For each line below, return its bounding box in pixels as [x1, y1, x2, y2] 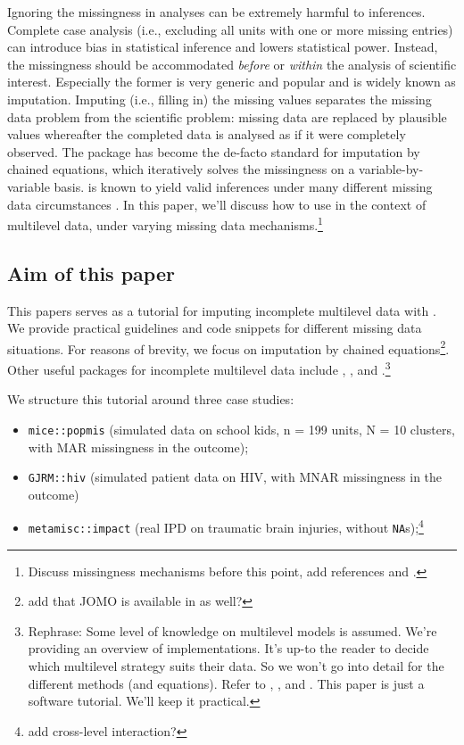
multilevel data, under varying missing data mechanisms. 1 [7, 213, 323, 234]
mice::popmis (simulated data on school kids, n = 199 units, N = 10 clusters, [28, 419, 455, 438]
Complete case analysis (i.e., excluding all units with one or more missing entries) [7, 20, 453, 38]
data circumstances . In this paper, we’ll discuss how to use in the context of [7, 195, 427, 213]
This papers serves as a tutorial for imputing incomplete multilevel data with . [7, 301, 436, 319]
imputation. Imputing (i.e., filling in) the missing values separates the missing [7, 89, 432, 108]
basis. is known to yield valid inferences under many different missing [54, 177, 433, 195]
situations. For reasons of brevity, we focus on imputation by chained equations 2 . [7, 336, 450, 358]
